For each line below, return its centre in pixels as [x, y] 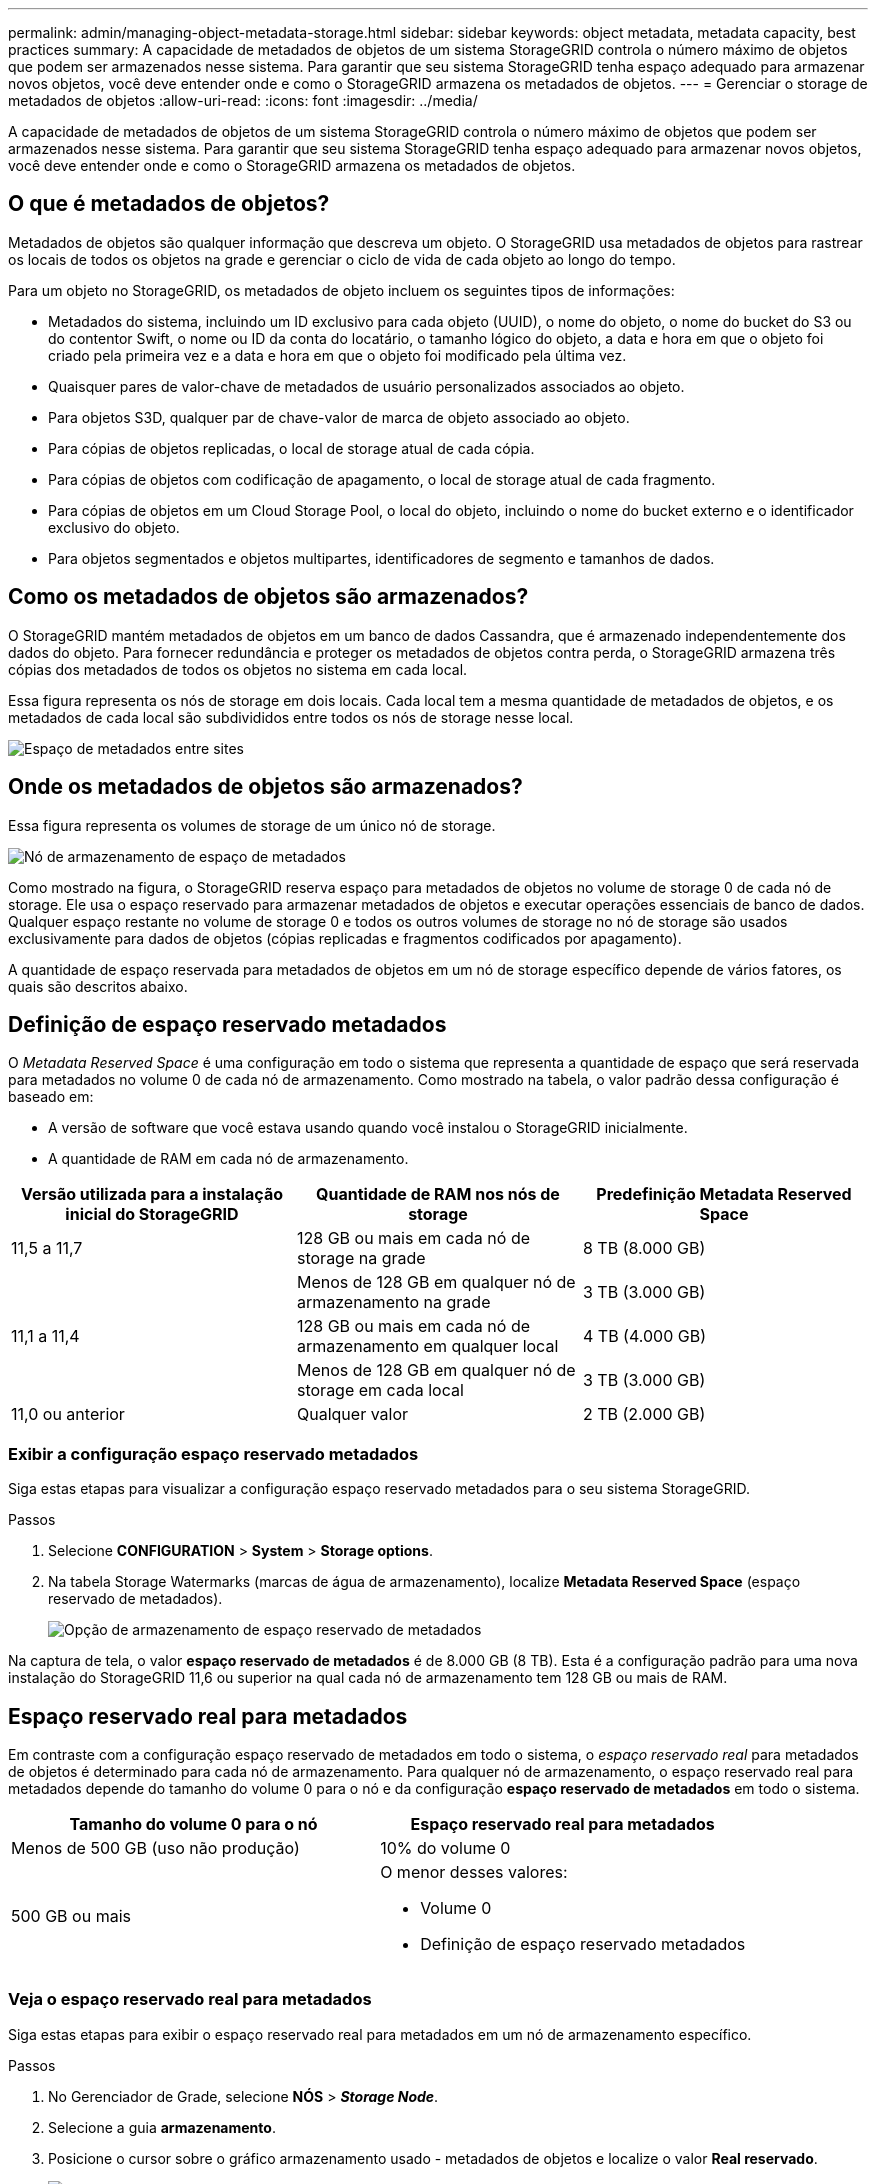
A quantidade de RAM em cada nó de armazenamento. [228, 1159]
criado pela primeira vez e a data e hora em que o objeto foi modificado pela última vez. [337, 355]
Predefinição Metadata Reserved [724, 1194]
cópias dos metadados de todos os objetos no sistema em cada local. [238, 669]
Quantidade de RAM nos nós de [438, 1194]
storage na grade [361, 1258]
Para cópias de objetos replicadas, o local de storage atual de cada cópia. [291, 448]
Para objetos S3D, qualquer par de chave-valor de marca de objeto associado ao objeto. [339, 417]
